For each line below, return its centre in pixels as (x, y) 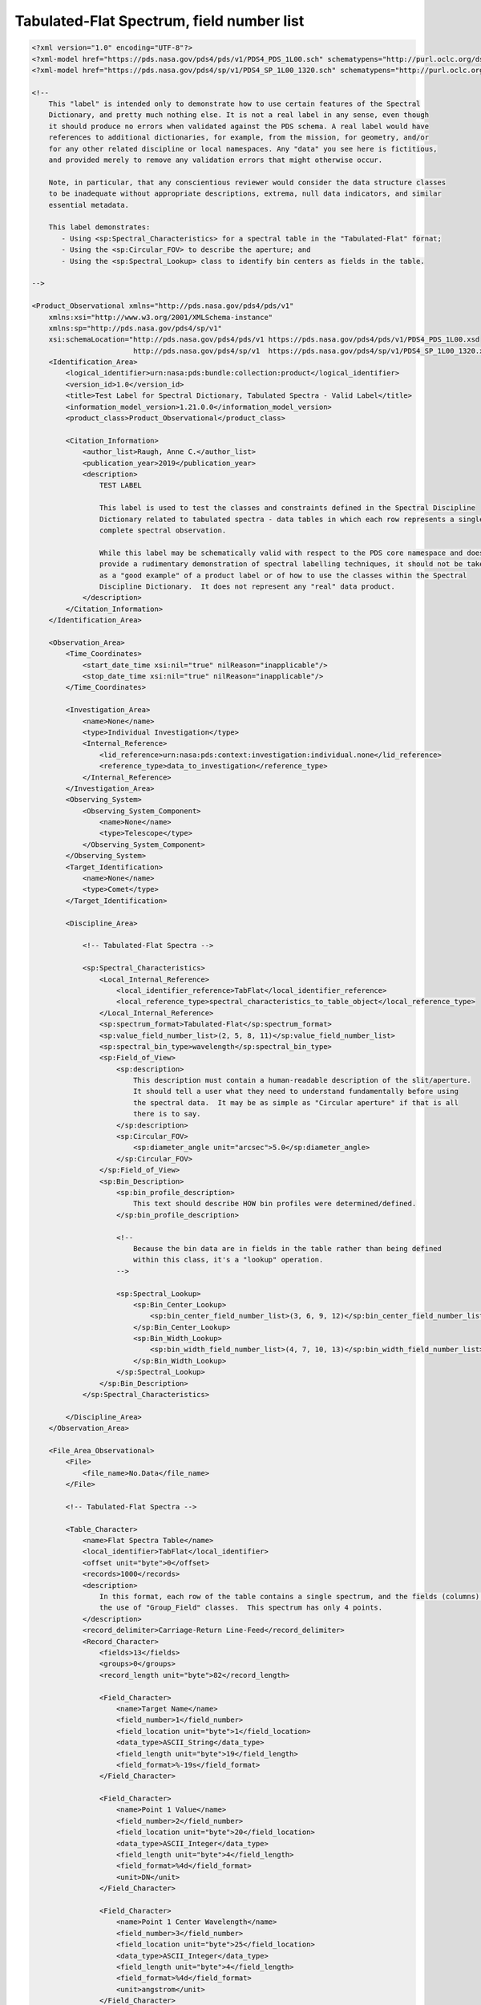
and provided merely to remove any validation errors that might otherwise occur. (216, 160)
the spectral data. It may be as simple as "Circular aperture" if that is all (295, 1102)
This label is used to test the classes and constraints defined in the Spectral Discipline (287, 508)
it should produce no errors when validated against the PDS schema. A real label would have (238, 126)
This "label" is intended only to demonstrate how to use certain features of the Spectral (234, 104)
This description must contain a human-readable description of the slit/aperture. (302, 1080)
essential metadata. (89, 205)
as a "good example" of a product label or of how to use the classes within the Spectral (283, 575)
